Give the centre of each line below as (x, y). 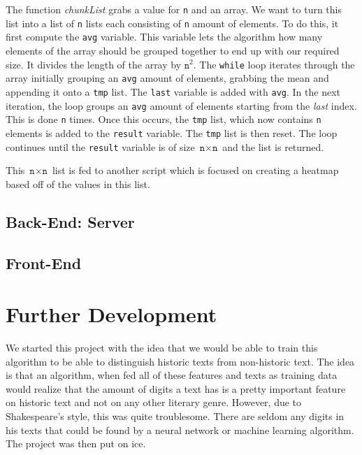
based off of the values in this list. (78, 183)
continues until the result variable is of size (100, 146)
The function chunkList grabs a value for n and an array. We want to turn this (174, 9)
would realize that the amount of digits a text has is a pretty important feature (176, 388)
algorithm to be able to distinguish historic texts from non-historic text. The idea (180, 361)
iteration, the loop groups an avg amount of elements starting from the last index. (181, 105)
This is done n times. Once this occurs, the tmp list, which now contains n (164, 119)
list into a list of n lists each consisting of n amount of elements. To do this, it (172, 23)
